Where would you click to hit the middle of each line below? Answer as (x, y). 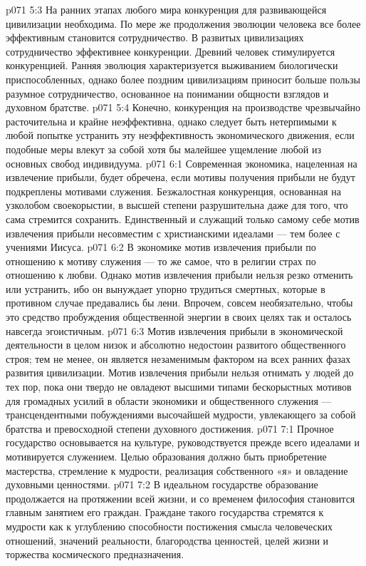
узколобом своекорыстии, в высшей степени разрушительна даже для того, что (177, 205)
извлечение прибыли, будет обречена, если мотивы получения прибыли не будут (181, 177)
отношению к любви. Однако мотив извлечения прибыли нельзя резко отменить (179, 275)
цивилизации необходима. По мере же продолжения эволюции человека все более (183, 23)
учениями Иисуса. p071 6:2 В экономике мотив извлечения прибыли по (161, 247)
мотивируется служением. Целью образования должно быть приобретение (166, 456)
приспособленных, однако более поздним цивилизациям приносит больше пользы (183, 79)
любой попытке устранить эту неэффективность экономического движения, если (180, 135)
